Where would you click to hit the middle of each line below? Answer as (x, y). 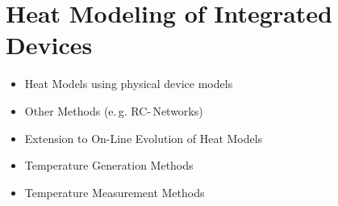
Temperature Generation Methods (109, 165)
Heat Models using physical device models (129, 84)
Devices (49, 45)
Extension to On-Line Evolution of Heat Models (144, 138)
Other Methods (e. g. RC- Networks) (114, 110)
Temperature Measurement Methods (115, 192)
